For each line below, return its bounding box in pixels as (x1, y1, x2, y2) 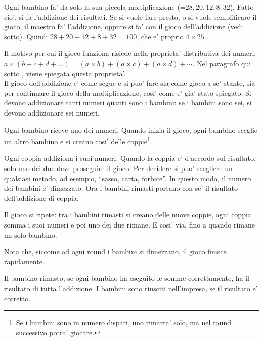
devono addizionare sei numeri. (4, 107, 100, 118)
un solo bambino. (4, 229, 57, 240)
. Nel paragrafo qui (192, 58, 251, 68)
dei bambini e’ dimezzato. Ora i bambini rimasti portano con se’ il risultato (4, 183, 238, 193)
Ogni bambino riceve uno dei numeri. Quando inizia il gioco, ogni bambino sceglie (4, 124, 258, 135)
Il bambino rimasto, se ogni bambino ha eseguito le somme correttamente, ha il (4, 273, 249, 283)
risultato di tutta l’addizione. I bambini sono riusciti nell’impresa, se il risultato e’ (4, 282, 258, 293)
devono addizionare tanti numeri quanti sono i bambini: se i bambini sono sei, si (4, 97, 252, 108)
